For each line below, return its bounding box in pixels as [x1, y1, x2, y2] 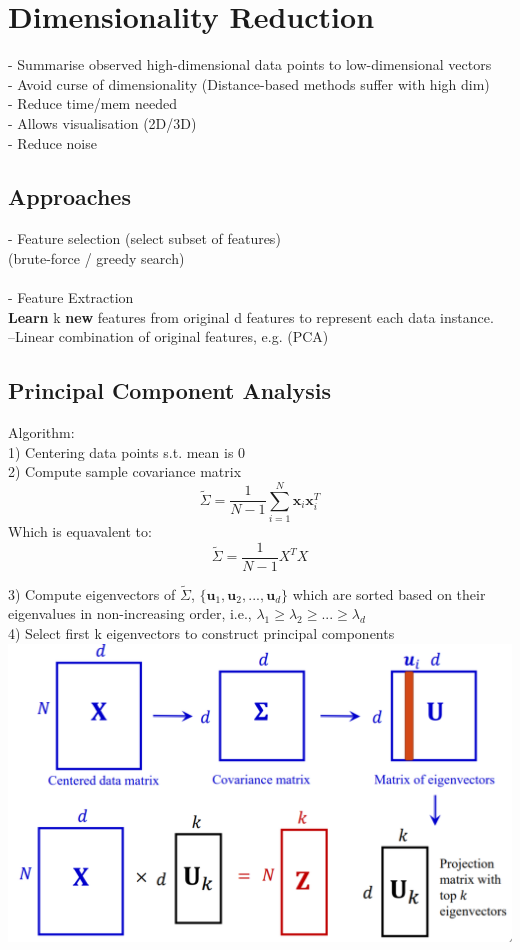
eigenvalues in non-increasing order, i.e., [8, 603, 252, 624]
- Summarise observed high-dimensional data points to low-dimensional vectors [8, 54, 492, 75]
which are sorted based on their [292, 583, 486, 604]
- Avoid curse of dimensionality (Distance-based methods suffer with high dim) [8, 73, 490, 94]
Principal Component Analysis [8, 375, 331, 406]
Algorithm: [8, 422, 75, 443]
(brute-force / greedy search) [8, 247, 185, 268]
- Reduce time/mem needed [8, 93, 177, 114]
